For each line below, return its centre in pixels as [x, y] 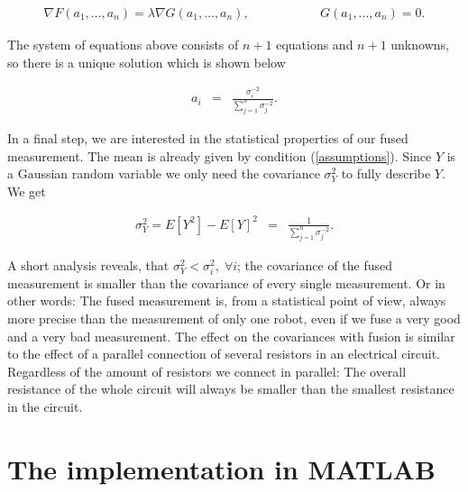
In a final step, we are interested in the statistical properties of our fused [208, 137]
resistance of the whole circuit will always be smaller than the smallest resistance [231, 389]
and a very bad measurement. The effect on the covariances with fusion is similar [231, 336]
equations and [315, 45]
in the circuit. [45, 406]
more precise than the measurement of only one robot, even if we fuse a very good [234, 319]
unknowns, [420, 45]
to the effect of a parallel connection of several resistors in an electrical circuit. [224, 354]
